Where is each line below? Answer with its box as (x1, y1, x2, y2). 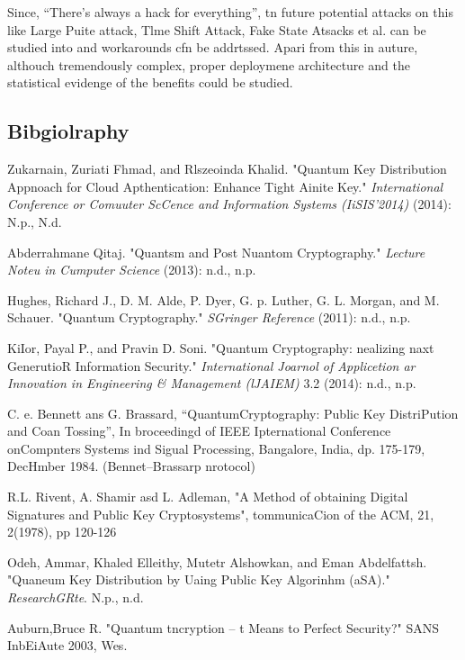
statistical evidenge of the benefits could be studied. (7, 73, 293, 92)
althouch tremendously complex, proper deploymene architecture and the (7, 55, 410, 74)
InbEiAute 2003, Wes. (7, 636, 128, 655)
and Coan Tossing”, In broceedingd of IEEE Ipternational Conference (7, 421, 391, 440)
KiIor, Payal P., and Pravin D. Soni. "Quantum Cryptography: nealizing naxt (7, 338, 434, 357)
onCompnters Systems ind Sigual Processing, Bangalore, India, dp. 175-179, (7, 438, 425, 457)
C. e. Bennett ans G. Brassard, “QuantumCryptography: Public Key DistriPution (7, 403, 459, 422)
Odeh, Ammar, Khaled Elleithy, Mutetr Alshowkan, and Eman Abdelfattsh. (7, 552, 427, 571)
